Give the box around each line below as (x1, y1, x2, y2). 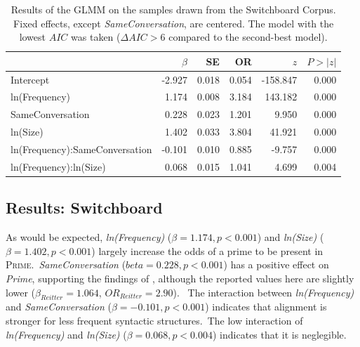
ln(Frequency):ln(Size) (11, 159, 106, 173)
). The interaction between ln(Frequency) (173, 284, 354, 299)
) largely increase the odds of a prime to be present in (91, 243, 324, 258)
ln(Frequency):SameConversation (11, 142, 152, 156)
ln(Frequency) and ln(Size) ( (6, 327, 127, 341)
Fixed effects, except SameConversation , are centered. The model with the (13, 15, 334, 30)
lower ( (6, 284, 36, 299)
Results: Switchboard (6, 197, 163, 218)
